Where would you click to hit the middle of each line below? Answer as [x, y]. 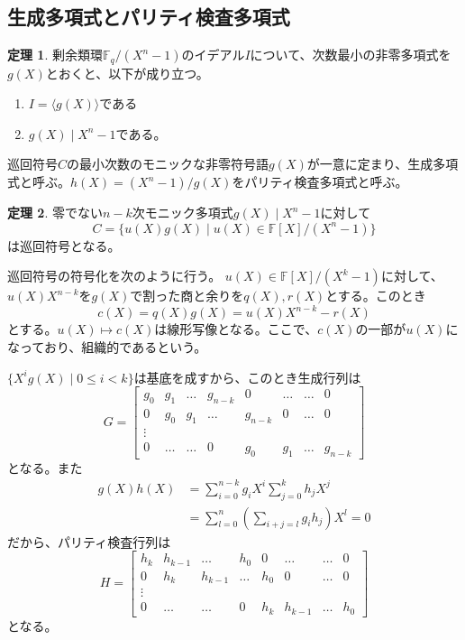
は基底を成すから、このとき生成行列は [247, 377]
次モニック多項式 [182, 213]
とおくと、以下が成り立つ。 [127, 73]
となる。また [45, 467]
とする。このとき [376, 296]
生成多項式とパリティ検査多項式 [149, 17]
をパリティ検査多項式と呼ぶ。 [320, 182]
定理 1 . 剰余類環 [55, 55]
